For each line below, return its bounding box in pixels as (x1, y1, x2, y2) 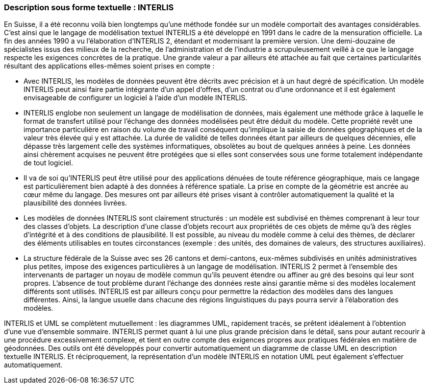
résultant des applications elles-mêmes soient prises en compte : (4, 62, 215, 70)
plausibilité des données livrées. (24, 199, 127, 207)
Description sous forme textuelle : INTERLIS (4, 2, 174, 12)
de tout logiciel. (24, 159, 74, 167)
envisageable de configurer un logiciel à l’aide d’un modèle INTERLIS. (24, 93, 248, 102)
